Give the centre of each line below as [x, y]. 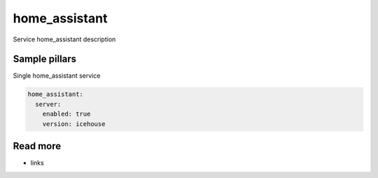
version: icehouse [74, 124]
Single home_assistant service [57, 76]
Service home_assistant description [64, 39]
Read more [37, 146]
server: [48, 104]
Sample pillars [45, 59]
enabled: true [66, 114]
